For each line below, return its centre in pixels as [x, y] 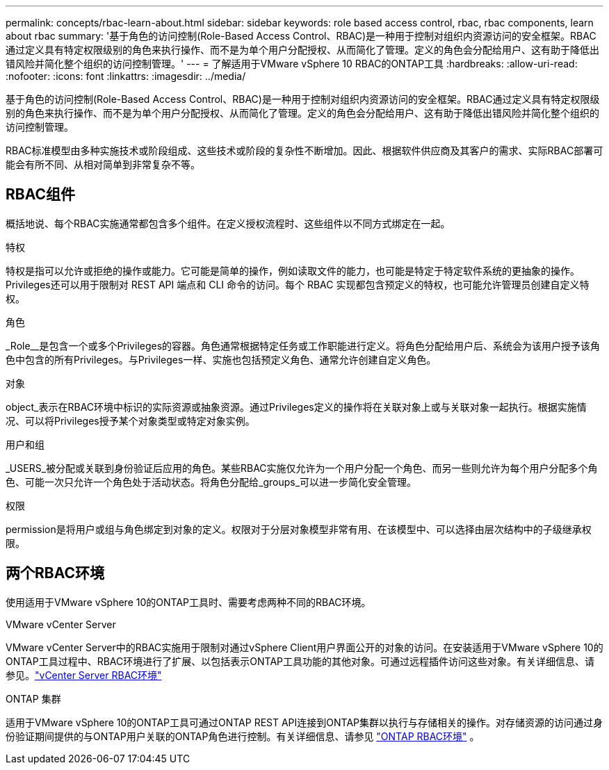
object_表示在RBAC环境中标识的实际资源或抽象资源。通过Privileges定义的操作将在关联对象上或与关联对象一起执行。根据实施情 [296, 407]
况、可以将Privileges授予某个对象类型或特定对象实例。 [130, 420]
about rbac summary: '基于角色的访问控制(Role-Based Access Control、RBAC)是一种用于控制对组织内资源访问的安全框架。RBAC [301, 36]
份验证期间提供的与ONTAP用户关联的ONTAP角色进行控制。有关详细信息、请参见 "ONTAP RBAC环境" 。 [243, 736]
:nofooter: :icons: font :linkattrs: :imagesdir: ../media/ [126, 76]
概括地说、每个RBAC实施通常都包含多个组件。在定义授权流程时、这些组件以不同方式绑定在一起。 [228, 223]
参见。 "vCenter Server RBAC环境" [84, 675]
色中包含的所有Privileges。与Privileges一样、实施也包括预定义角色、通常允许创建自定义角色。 [221, 359]
